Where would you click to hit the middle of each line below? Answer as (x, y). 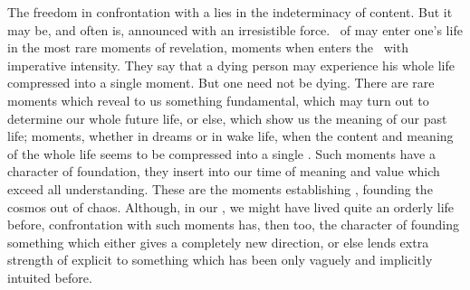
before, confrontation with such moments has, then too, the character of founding (233, 225)
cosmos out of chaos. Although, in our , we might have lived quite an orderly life (231, 206)
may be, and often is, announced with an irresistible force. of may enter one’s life (235, 29)
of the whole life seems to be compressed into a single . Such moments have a (221, 153)
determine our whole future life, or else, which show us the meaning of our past (227, 118)
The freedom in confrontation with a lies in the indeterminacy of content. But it (230, 12)
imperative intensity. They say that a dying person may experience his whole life (231, 65)
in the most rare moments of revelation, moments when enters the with (208, 47)
